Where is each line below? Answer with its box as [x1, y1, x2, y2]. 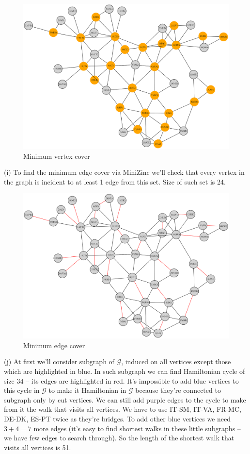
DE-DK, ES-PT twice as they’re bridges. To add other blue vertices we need [4, 414, 231, 424]
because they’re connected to [135, 385, 221, 395]
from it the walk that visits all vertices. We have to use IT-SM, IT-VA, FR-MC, [4, 404, 241, 414]
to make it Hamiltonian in [48, 385, 126, 395]
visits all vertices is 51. [4, 442, 71, 452]
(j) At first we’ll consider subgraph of [4, 356, 114, 367]
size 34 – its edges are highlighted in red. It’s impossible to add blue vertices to [4, 375, 239, 386]
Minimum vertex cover [23, 151, 90, 161]
